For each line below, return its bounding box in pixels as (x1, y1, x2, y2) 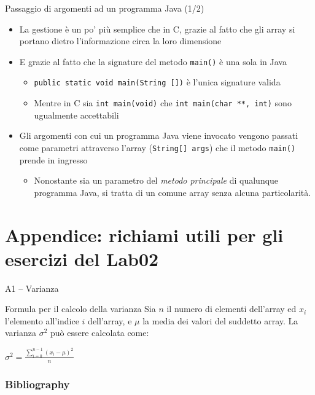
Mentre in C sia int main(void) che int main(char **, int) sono (34, 96, 292, 109)
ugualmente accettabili (34, 108, 119, 121)
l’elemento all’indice (5, 314, 79, 327)
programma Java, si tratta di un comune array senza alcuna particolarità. (34, 186, 311, 198)
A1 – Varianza (5, 281, 59, 294)
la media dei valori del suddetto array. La (142, 314, 298, 327)
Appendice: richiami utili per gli (5, 222, 284, 247)
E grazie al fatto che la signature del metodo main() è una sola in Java (19, 55, 287, 68)
